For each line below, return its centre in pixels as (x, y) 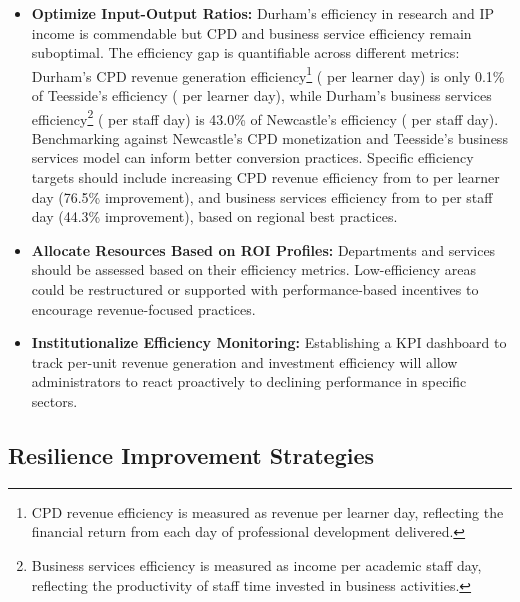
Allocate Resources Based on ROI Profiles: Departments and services (263, 249)
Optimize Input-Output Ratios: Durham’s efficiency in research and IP (262, 13)
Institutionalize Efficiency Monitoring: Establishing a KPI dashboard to (269, 342)
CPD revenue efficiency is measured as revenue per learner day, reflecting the (267, 511)
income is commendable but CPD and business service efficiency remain (251, 32)
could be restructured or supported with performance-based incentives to (255, 289)
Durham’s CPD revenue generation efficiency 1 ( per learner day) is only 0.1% (268, 74)
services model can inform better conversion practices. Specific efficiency (252, 157)
